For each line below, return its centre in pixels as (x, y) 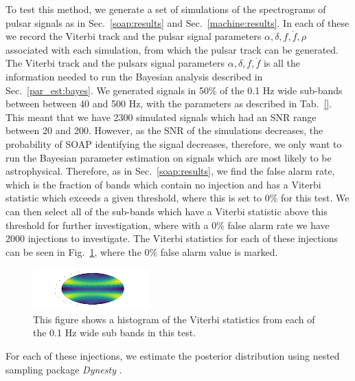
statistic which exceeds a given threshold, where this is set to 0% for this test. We (177, 198)
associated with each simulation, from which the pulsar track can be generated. (172, 49)
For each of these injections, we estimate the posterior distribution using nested (173, 356)
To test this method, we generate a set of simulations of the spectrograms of (166, 9)
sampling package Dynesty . (64, 369)
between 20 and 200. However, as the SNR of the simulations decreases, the (164, 130)
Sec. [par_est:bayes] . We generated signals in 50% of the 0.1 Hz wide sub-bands (174, 90)
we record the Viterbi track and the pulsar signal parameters (134, 36)
